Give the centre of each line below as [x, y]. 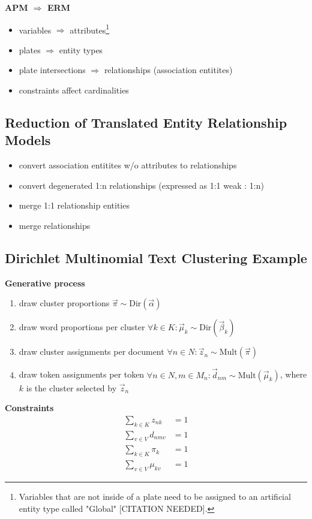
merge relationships [55, 225]
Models [28, 140]
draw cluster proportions [64, 303]
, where [293, 374]
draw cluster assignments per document [91, 351]
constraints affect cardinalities [74, 90]
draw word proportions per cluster [82, 327]
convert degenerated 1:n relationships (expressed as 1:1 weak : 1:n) [141, 185]
